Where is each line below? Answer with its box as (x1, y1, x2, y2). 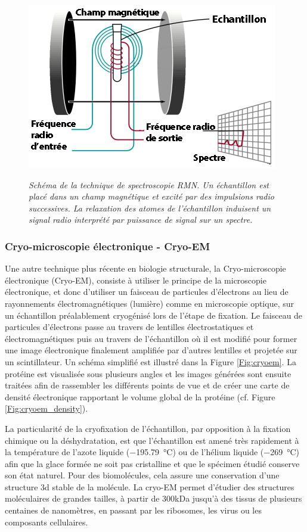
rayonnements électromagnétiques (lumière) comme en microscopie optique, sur (5, 297, 294, 309)
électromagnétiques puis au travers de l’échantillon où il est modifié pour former (5, 332, 297, 344)
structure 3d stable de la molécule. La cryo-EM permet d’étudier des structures (5, 480, 294, 493)
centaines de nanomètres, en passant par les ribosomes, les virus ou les (5, 504, 262, 517)
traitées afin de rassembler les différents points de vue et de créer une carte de (5, 379, 290, 391)
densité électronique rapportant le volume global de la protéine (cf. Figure (5, 390, 275, 403)
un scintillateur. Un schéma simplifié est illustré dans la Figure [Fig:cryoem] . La (5, 355, 296, 368)
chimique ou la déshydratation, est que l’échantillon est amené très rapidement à (5, 434, 299, 446)
